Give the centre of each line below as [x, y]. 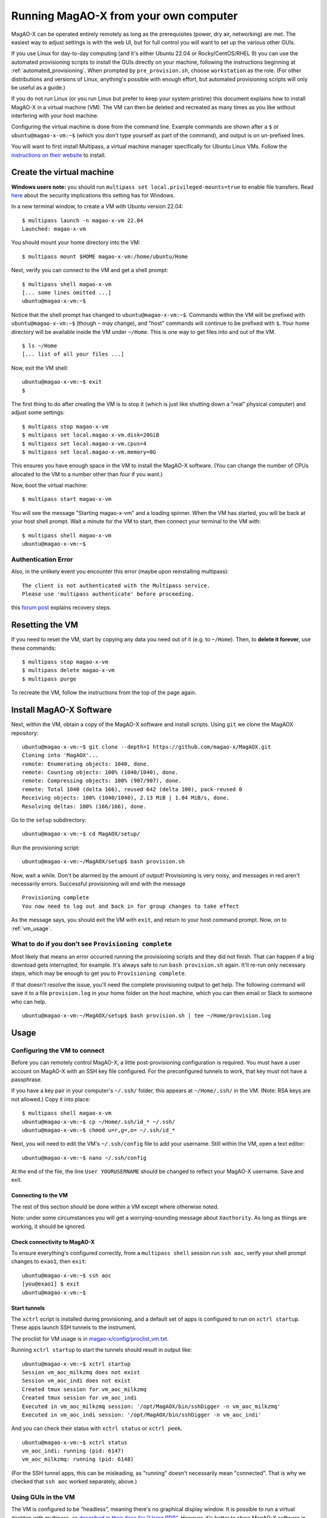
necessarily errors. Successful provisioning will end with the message [98, 883]
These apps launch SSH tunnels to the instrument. [74, 1327]
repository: [25, 733]
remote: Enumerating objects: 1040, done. [86, 764]
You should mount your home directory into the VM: [76, 242]
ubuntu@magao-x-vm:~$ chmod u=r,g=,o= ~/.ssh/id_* [99, 1130]
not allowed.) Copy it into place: [51, 1099]
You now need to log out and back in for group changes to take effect [130, 906]
